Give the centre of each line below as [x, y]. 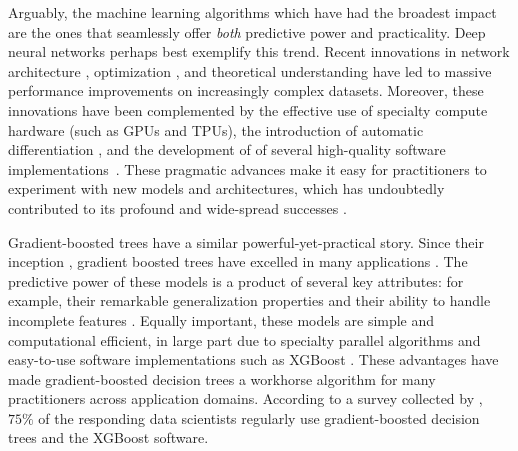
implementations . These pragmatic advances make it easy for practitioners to [247, 168]
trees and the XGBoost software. [108, 437]
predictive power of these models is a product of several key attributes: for [236, 280]
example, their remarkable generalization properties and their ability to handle [249, 300]
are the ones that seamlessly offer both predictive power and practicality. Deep [247, 31]
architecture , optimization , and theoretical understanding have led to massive [250, 70]
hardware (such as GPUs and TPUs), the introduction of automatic [216, 129]
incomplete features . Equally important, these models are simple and [221, 319]
